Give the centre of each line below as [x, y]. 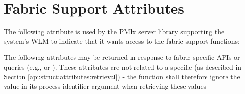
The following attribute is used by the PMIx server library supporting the [114, 31]
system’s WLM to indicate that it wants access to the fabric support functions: [122, 41]
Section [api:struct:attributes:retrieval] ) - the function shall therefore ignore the [122, 76]
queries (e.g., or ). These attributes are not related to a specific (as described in [123, 66]
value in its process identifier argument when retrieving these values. [106, 86]
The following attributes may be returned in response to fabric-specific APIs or [122, 57]
